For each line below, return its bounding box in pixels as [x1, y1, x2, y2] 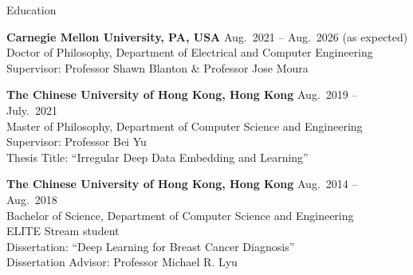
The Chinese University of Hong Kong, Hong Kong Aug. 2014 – [6, 175, 358, 192]
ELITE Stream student [6, 222, 120, 239]
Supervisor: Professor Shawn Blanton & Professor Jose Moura [6, 59, 309, 76]
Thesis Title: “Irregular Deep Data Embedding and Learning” [6, 148, 309, 165]
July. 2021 [6, 101, 57, 118]
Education [6, 2, 57, 18]
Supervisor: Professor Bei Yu [6, 133, 147, 150]
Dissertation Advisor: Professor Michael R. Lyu [6, 253, 238, 270]
